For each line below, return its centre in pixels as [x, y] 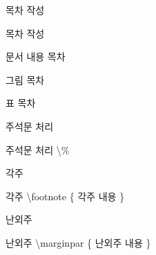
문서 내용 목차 [36, 56]
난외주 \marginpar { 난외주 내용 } [78, 242]
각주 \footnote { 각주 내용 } [65, 196]
